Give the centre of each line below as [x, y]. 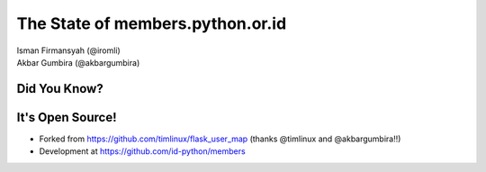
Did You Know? [60, 89]
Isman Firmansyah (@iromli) [68, 50]
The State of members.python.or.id [152, 23]
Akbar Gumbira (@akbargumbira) [78, 62]
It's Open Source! [67, 117]
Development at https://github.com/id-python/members [143, 151]
